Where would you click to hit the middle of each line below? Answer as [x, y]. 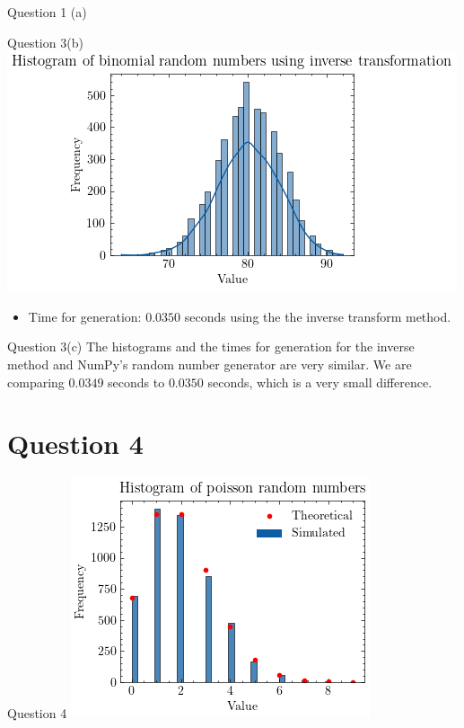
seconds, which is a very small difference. [320, 382]
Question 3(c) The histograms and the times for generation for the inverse [211, 346]
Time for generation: [85, 316]
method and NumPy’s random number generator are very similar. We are [210, 364]
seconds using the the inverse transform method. [318, 316]
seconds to [136, 382]
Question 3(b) [45, 42]
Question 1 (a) [47, 12]
